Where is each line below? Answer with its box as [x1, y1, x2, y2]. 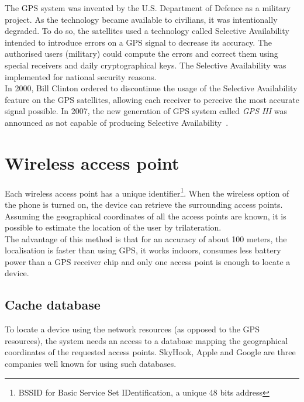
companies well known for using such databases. [5, 358, 177, 370]
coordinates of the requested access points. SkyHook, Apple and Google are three [5, 346, 296, 358]
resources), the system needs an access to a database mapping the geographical [5, 334, 288, 346]
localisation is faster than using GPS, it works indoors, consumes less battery [5, 244, 281, 256]
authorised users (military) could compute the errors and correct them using [5, 47, 278, 60]
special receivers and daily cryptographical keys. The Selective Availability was [5, 59, 286, 71]
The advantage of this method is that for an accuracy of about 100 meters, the [5, 232, 287, 245]
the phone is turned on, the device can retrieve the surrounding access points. [5, 198, 283, 210]
